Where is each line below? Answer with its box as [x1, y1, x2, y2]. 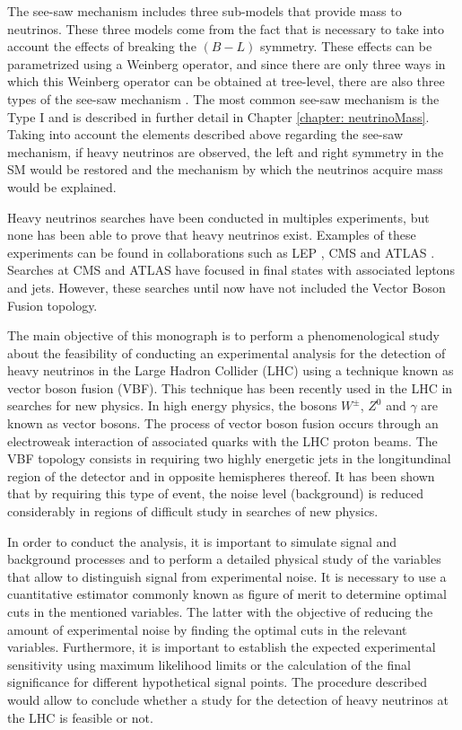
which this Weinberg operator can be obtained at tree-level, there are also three [7, 72, 445, 91]
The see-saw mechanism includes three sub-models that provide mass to [7, 2, 402, 20]
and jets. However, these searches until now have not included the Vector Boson [7, 277, 446, 296]
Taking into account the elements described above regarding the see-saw [7, 125, 403, 144]
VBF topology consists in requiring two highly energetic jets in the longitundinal [7, 449, 451, 468]
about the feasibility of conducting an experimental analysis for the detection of [7, 343, 446, 362]
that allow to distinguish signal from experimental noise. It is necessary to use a [7, 567, 447, 585]
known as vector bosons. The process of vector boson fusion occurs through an [7, 414, 439, 433]
